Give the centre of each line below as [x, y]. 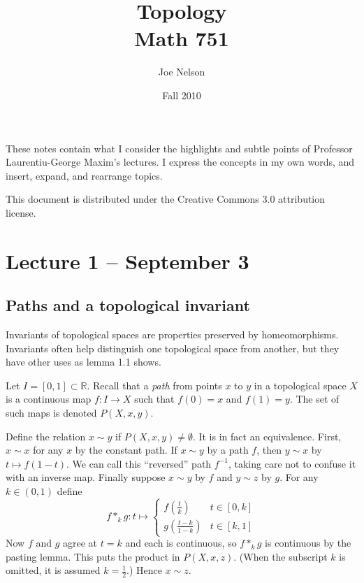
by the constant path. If [126, 450]
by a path [228, 450]
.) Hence [145, 570]
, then [269, 450]
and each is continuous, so [181, 543]
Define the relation [46, 436]
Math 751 [182, 38]
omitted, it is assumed [53, 570]
